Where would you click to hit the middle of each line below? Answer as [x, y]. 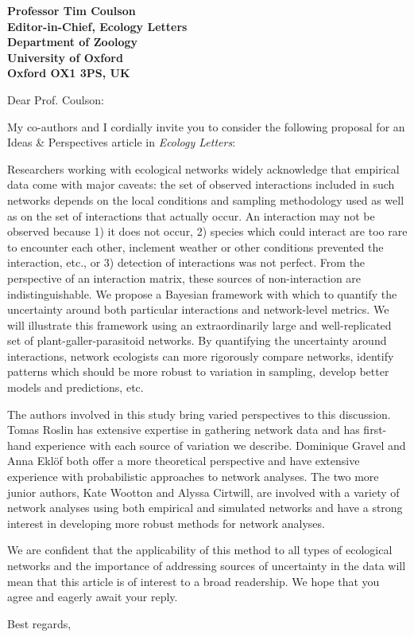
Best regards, [39, 623]
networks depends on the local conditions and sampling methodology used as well [206, 199]
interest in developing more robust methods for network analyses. [166, 523]
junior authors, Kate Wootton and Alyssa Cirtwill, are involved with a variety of [203, 492]
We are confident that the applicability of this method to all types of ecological [200, 550]
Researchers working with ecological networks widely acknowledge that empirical [203, 168]
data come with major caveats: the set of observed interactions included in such [201, 184]
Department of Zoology [73, 42]
